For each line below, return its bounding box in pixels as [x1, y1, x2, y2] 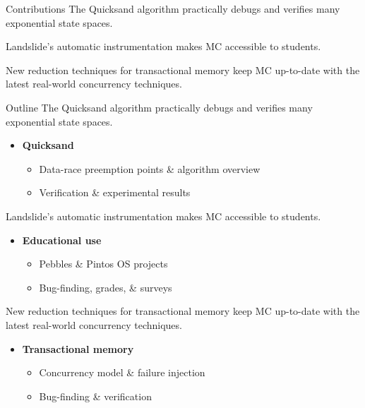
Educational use [22, 232, 102, 247]
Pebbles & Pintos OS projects [39, 256, 168, 271]
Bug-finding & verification [39, 388, 152, 403]
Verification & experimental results [39, 185, 191, 200]
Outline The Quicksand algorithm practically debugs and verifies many [6, 100, 313, 114]
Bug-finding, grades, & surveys [39, 280, 172, 294]
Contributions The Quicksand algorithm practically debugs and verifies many [6, 1, 340, 16]
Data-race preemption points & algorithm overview [39, 161, 261, 176]
